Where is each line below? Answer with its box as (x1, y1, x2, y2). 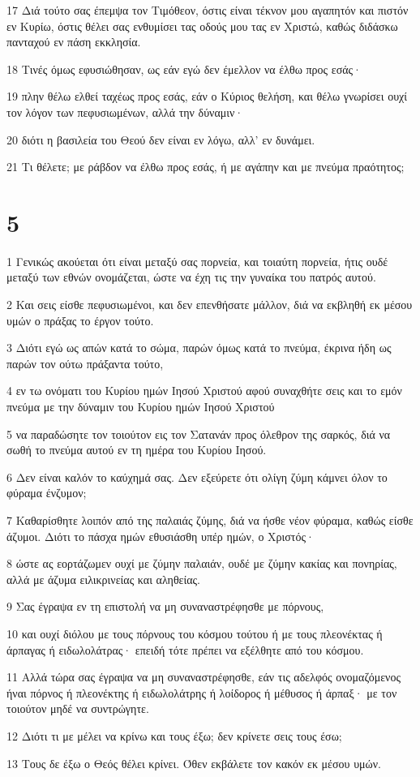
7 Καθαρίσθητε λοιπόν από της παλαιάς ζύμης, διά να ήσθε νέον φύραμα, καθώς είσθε (6, 512, 414, 528)
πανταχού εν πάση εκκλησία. (6, 33, 141, 50)
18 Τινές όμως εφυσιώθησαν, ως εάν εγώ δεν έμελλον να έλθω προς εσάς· (6, 60, 362, 77)
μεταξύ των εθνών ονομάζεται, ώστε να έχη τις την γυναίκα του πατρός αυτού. (6, 268, 376, 285)
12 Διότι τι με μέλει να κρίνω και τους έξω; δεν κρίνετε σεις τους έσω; (6, 727, 342, 744)
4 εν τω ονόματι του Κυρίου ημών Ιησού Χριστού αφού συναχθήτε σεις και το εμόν (6, 382, 402, 399)
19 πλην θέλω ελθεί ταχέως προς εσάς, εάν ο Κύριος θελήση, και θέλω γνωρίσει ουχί (6, 88, 408, 105)
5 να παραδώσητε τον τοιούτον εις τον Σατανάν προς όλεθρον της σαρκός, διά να (6, 425, 391, 442)
